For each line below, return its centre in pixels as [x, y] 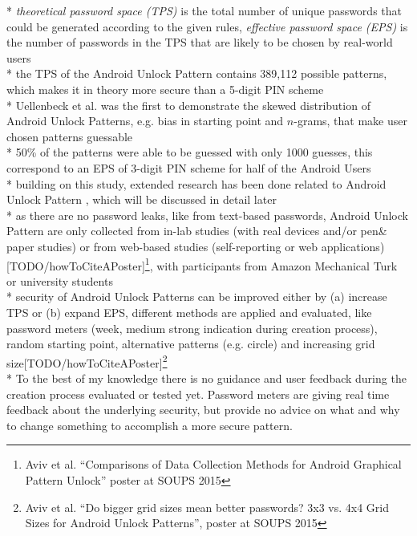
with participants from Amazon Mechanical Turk [277, 265]
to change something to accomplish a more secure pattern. [150, 425]
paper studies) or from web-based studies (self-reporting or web [162, 246]
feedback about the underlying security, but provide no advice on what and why [203, 410]
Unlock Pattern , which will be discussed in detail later [142, 199]
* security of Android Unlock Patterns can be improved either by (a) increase [197, 296]
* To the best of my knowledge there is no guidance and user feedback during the [206, 378]
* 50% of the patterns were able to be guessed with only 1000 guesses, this [190, 152]
